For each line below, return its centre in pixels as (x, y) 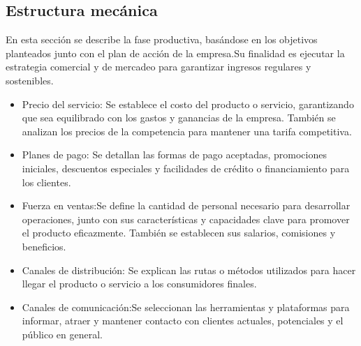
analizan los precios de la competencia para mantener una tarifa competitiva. (187, 131)
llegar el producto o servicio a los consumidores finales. (139, 284)
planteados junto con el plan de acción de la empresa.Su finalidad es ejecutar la (175, 53)
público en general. (62, 334)
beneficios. (44, 246)
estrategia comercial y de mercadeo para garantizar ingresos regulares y (159, 67)
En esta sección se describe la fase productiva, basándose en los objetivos (162, 39)
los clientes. (46, 182)
